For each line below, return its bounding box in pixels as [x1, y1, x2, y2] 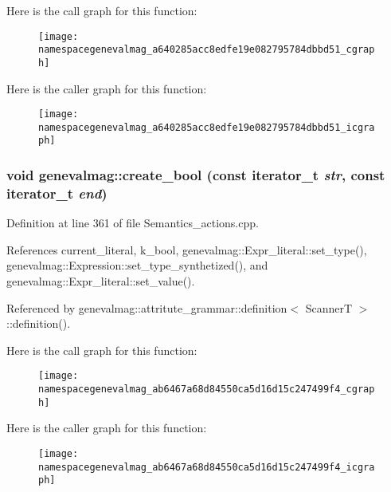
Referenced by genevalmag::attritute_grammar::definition [6, 299, 287, 316]
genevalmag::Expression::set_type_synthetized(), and [6, 257, 268, 274]
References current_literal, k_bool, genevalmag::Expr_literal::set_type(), [6, 241, 367, 258]
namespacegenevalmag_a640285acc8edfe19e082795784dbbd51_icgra [38, 121, 375, 133]
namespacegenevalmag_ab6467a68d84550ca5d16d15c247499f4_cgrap [38, 384, 375, 396]
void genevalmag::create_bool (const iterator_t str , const [6, 165, 385, 185]
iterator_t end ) [6, 183, 108, 203]
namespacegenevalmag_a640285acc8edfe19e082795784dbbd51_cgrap [38, 44, 375, 56]
